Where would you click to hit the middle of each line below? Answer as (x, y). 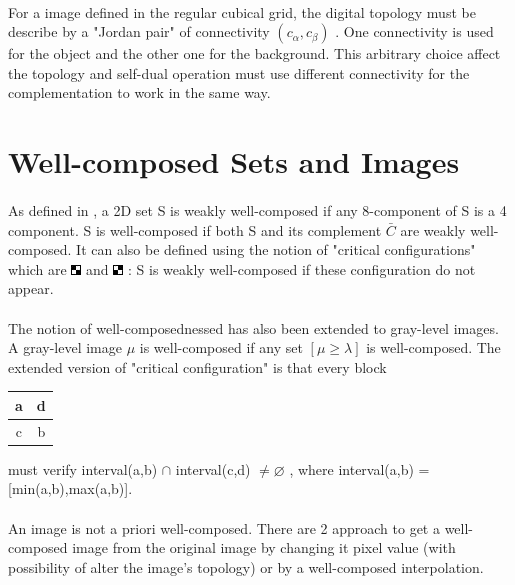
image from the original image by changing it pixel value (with (264, 547)
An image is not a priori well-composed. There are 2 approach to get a (224, 527)
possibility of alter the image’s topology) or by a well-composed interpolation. (246, 566)
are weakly (433, 229)
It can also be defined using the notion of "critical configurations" (276, 249)
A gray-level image (65, 347)
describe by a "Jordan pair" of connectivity (139, 31)
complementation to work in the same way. (139, 92)
